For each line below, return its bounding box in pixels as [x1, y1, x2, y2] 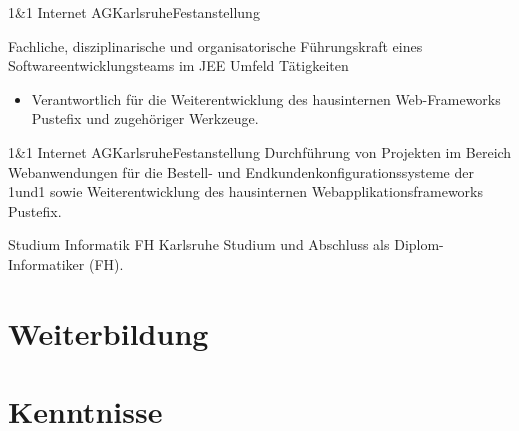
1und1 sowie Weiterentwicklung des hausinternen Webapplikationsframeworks [8, 181, 484, 202]
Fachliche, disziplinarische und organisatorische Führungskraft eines [8, 35, 423, 56]
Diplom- [394, 234, 444, 255]
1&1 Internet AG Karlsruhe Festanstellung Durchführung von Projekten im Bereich [8, 141, 512, 162]
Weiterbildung [8, 312, 209, 353]
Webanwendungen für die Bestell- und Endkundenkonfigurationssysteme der [8, 161, 474, 182]
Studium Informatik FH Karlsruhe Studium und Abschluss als [8, 234, 390, 255]
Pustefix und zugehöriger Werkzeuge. [31, 108, 259, 129]
